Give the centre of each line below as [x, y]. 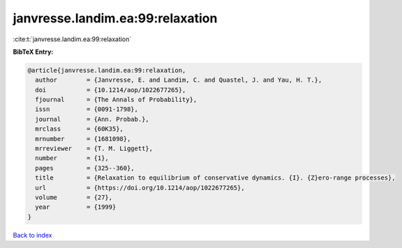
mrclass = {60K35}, [79, 129]
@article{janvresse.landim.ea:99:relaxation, [107, 70]
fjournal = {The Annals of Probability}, [116, 100]
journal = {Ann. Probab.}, [92, 119]
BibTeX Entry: [33, 52]
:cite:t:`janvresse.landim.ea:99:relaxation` [72, 39]
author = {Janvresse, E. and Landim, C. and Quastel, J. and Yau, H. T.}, [179, 80]
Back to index [32, 235]
